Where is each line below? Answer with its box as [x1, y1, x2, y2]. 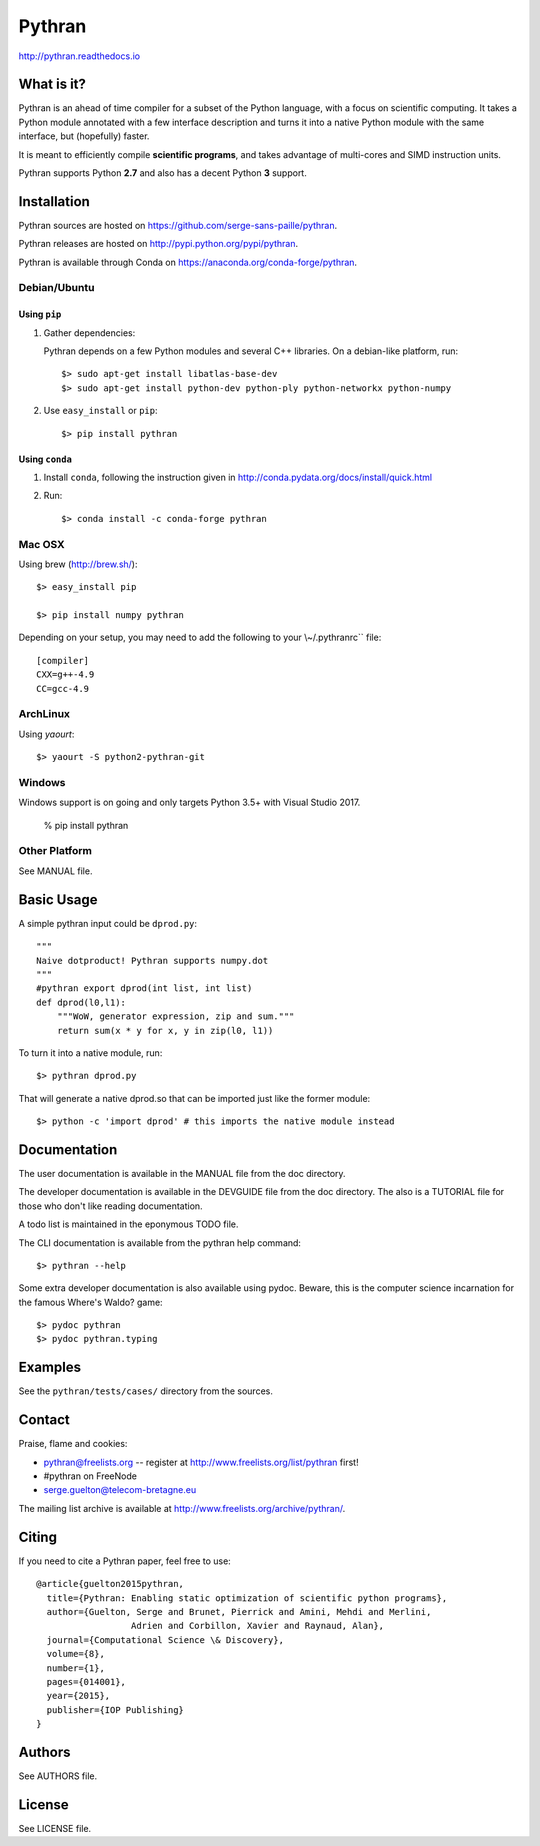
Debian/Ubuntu [18, 281, 95, 295]
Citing [18, 1528, 57, 1545]
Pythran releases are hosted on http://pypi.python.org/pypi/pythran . [18, 238, 299, 250]
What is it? [18, 76, 87, 93]
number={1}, [46, 1662, 105, 1674]
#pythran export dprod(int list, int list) [36, 983, 253, 994]
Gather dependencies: [43, 326, 136, 339]
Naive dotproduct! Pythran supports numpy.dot [36, 955, 269, 966]
